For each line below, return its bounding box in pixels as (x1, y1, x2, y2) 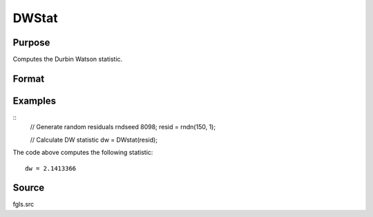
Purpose (12, 37, 50, 48)
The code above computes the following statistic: (12, 149, 153, 157)
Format (12, 73, 45, 84)
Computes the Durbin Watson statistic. (12, 55, 123, 64)
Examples (12, 95, 57, 106)
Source (12, 182, 45, 194)
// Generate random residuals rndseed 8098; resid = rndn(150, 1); (30, 123, 216, 131)
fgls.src (12, 200, 35, 209)
